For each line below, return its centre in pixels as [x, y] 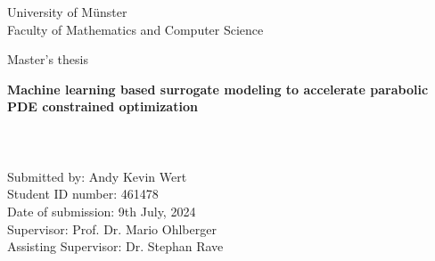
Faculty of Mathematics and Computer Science [135, 29]
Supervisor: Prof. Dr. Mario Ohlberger [112, 228]
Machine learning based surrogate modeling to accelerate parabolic [218, 89]
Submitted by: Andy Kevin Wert [97, 176]
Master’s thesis [48, 59]
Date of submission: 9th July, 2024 [102, 211]
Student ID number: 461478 [83, 194]
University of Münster [67, 12]
